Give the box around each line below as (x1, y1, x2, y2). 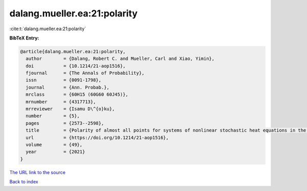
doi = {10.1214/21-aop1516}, (26, 63, 126, 69)
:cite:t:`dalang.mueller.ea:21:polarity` (9, 26, 86, 32)
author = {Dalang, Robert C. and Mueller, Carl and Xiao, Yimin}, (26, 56, 215, 61)
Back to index (9, 179, 38, 185)
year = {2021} (26, 149, 85, 155)
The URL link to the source (9, 169, 66, 175)
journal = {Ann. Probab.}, (26, 84, 109, 90)
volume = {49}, (26, 142, 83, 147)
